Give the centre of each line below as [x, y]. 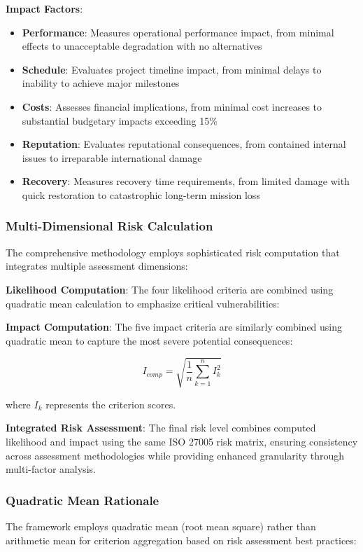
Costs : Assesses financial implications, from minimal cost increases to [172, 106]
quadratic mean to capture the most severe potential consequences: [149, 340]
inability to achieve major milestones [101, 83]
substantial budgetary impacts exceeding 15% [120, 120]
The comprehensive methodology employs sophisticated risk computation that [173, 252]
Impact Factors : [44, 8]
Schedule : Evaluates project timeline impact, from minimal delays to [172, 69]
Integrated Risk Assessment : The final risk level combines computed [161, 428]
